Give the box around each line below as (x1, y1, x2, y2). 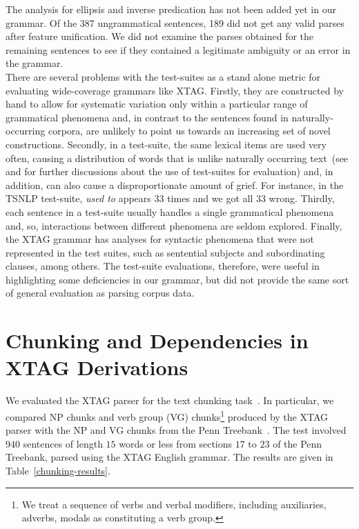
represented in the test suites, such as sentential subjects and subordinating (6, 245, 325, 259)
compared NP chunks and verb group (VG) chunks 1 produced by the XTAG (6, 407, 329, 423)
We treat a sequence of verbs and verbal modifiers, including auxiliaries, (21, 497, 327, 511)
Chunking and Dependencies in (6, 326, 309, 355)
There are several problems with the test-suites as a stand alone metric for (6, 69, 321, 83)
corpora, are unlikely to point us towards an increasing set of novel (48, 123, 331, 138)
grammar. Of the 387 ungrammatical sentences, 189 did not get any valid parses (6, 15, 345, 30)
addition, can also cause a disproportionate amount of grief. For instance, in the (6, 177, 344, 192)
